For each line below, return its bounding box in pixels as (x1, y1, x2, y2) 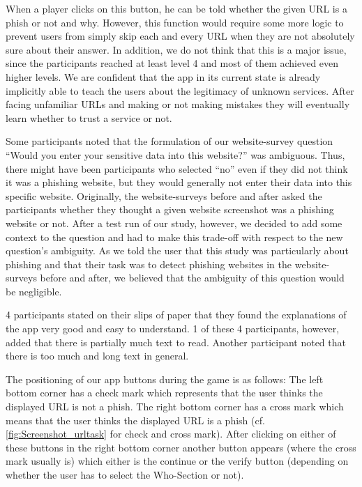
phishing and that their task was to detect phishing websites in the (6, 256, 292, 271)
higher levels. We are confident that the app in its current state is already (6, 69, 321, 84)
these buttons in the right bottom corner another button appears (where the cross (6, 440, 356, 454)
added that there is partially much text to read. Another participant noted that (6, 334, 346, 349)
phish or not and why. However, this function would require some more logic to (6, 15, 344, 29)
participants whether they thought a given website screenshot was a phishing (6, 202, 334, 217)
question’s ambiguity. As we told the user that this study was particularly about (6, 243, 349, 258)
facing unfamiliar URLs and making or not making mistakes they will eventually (6, 97, 350, 111)
